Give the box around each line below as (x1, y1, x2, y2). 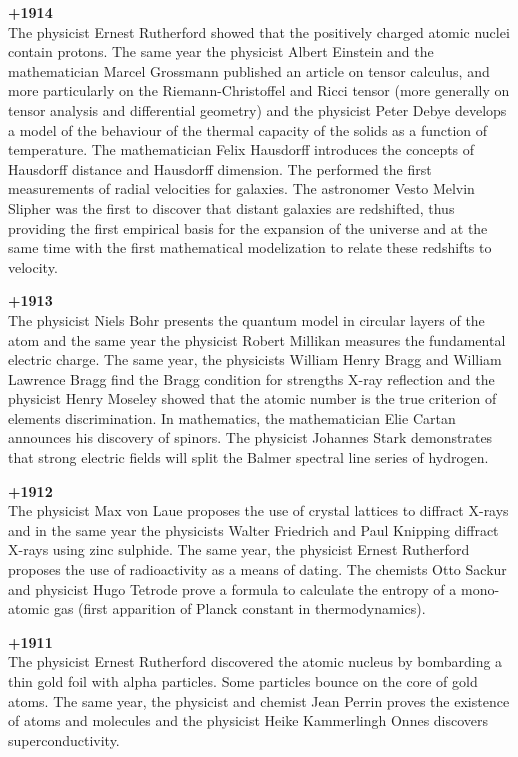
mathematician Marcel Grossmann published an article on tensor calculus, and (8, 60, 490, 81)
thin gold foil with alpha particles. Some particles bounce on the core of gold (8, 671, 478, 691)
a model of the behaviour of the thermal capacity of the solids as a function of (8, 119, 488, 140)
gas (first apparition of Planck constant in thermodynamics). (53, 598, 426, 619)
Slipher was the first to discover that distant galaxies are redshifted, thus (8, 197, 455, 218)
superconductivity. (8, 729, 120, 750)
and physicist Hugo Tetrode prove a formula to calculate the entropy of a (8, 578, 457, 599)
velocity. (8, 256, 58, 277)
